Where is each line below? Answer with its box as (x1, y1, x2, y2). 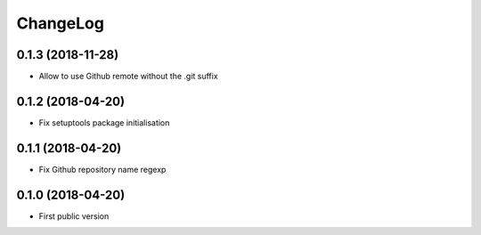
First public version (38, 210, 110, 222)
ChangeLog (16, 13, 104, 33)
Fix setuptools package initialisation (38, 117, 170, 128)
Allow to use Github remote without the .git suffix (38, 71, 218, 82)
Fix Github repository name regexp (38, 164, 167, 174)
